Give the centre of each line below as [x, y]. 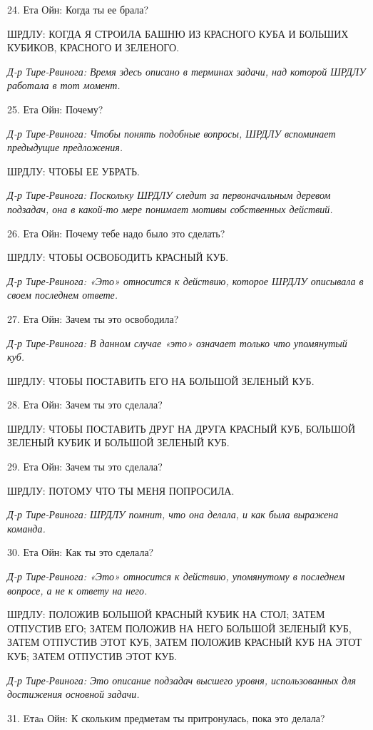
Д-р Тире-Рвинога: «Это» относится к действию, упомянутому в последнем [176, 576]
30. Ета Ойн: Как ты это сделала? [81, 552]
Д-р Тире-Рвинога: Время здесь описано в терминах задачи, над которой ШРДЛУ [186, 71]
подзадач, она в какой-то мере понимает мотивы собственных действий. [170, 209]
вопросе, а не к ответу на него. [77, 590]
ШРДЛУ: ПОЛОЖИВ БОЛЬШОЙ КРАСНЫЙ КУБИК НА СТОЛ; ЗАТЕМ [166, 614]
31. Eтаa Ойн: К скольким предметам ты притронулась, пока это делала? [166, 718]
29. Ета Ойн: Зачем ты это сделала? [85, 467]
